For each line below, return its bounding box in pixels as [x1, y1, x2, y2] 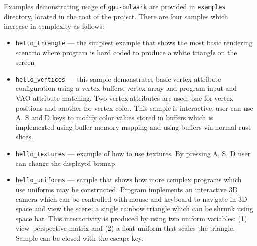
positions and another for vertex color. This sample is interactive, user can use [15, 102, 253, 113]
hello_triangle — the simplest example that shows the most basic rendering [15, 37, 253, 47]
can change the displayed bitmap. [15, 158, 117, 168]
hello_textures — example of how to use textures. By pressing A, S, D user [15, 148, 251, 158]
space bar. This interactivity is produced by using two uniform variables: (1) [15, 213, 247, 223]
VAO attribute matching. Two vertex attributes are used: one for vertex [15, 92, 234, 103]
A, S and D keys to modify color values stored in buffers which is [15, 112, 213, 123]
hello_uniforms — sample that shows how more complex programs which [15, 174, 242, 185]
